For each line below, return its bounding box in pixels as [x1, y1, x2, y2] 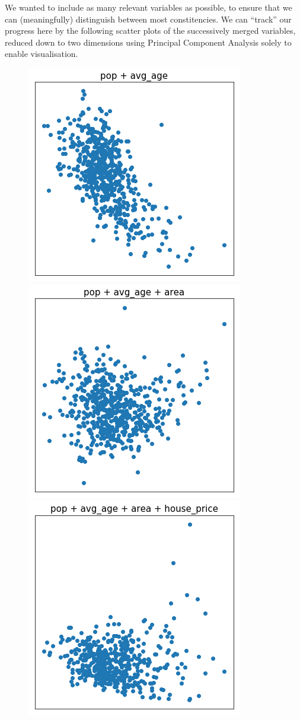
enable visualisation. [5, 47, 78, 60]
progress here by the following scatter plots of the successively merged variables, [5, 24, 296, 37]
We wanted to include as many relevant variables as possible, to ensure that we [5, 1, 292, 13]
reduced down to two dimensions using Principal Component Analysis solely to [5, 36, 292, 48]
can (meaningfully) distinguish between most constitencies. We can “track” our [5, 12, 292, 25]
